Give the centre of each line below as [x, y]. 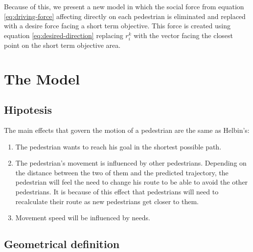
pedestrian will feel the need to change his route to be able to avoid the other [132, 182]
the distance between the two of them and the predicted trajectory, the [122, 172]
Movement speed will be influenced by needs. [83, 218]
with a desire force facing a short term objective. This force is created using [117, 26]
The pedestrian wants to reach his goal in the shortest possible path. [118, 146]
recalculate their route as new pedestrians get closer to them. [107, 201]
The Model [42, 78]
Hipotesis [28, 110]
